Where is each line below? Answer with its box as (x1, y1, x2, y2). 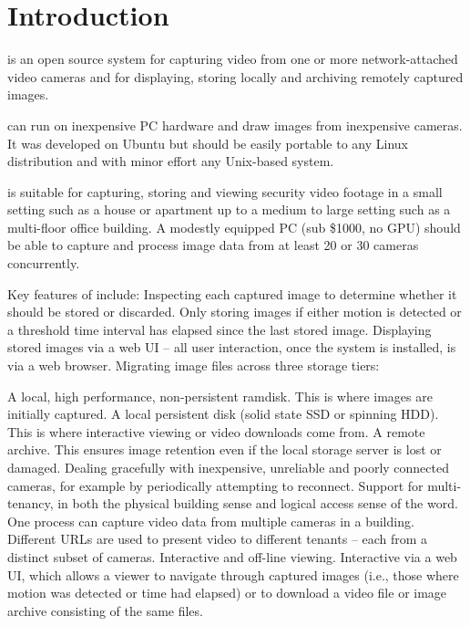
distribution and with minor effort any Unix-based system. (7, 151, 334, 171)
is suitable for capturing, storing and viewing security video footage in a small (7, 182, 443, 201)
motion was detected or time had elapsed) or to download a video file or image (7, 583, 447, 602)
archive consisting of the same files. (7, 600, 203, 620)
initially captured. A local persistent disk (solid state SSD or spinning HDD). (7, 404, 439, 423)
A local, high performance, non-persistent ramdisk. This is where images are (7, 386, 433, 405)
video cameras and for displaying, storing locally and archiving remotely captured (7, 67, 464, 86)
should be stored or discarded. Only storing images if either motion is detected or (7, 302, 462, 321)
